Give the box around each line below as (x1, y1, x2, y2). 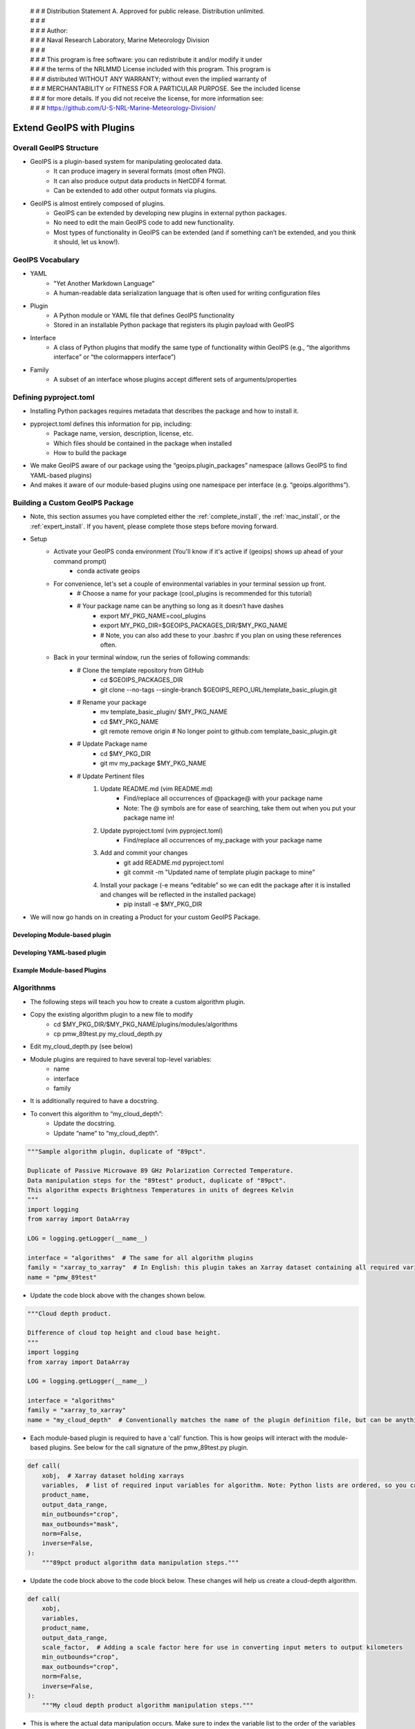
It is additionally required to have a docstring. (30, 1097, 159, 1105)
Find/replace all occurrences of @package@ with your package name (123, 794, 323, 802)
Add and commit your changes (100, 849, 188, 857)
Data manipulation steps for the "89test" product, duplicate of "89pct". (27, 1176, 287, 1184)
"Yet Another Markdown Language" (53, 279, 155, 287)
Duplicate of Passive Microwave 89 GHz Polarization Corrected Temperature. (27, 1167, 294, 1175)
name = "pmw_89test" (27, 1273, 97, 1281)
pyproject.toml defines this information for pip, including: (30, 419, 192, 428)
